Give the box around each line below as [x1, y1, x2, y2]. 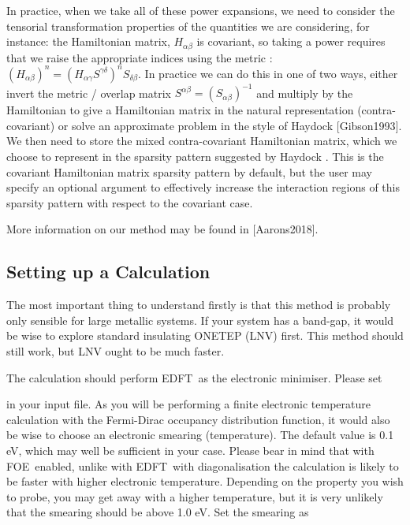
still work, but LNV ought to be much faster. [6, 342, 225, 359]
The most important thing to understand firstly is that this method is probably [6, 296, 391, 313]
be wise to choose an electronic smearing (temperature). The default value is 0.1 [6, 426, 394, 443]
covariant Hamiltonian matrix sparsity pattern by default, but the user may [6, 163, 373, 180]
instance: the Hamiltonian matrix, [6, 33, 170, 50]
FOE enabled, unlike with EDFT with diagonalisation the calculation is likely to [6, 457, 399, 474]
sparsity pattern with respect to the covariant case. [6, 194, 253, 210]
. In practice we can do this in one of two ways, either [138, 65, 398, 81]
